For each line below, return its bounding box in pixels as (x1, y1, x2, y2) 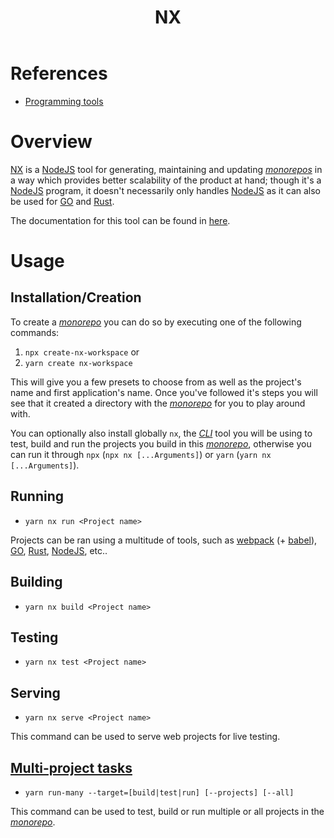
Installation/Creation (10, 289, 142, 306)
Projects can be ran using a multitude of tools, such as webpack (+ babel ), (10, 534, 318, 546)
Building (10, 574, 63, 591)
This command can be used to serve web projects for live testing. (10, 731, 281, 743)
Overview (10, 131, 93, 153)
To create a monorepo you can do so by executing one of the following (10, 316, 302, 328)
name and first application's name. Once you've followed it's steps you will (10, 386, 318, 398)
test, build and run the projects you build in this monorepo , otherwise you (10, 437, 312, 450)
